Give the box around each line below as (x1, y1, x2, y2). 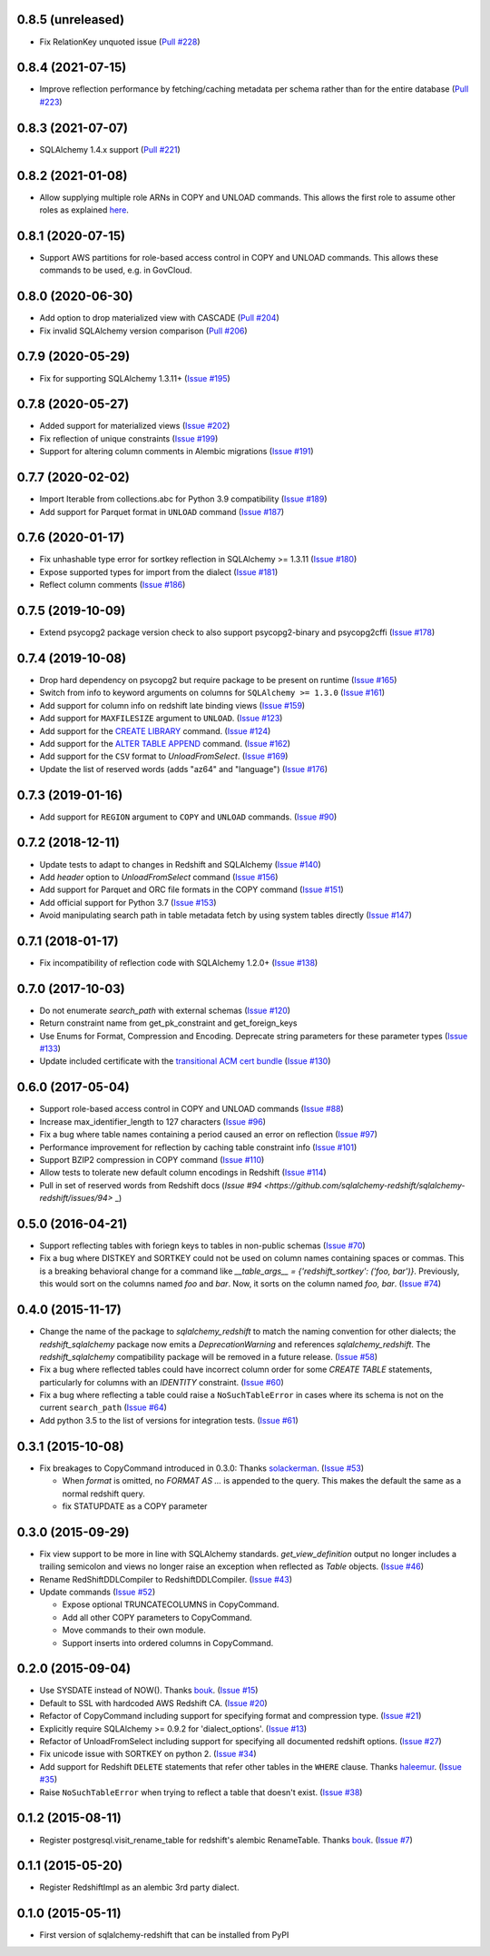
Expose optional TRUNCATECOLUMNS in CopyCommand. (62, 1599, 279, 1610)
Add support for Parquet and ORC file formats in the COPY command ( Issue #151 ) (39, 884, 344, 895)
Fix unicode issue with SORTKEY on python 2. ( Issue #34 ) (39, 1749, 258, 1760)
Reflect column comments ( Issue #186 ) (39, 580, 186, 591)
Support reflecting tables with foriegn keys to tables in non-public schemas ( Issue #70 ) (39, 1240, 367, 1251)
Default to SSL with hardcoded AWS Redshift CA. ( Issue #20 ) (39, 1697, 268, 1708)
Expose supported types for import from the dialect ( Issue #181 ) (39, 566, 279, 577)
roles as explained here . (39, 204, 129, 215)
